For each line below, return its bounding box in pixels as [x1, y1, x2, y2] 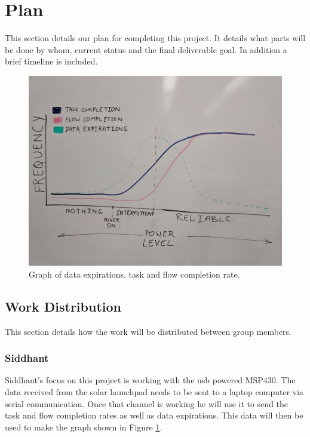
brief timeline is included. [5, 55, 98, 67]
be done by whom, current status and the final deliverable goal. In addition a [5, 43, 287, 56]
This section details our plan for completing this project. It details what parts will [5, 32, 306, 44]
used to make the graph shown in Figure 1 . [5, 420, 162, 433]
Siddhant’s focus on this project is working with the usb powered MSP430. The [5, 374, 296, 386]
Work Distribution [5, 297, 121, 315]
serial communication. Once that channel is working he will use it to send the [5, 397, 288, 410]
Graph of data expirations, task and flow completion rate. [29, 267, 240, 280]
